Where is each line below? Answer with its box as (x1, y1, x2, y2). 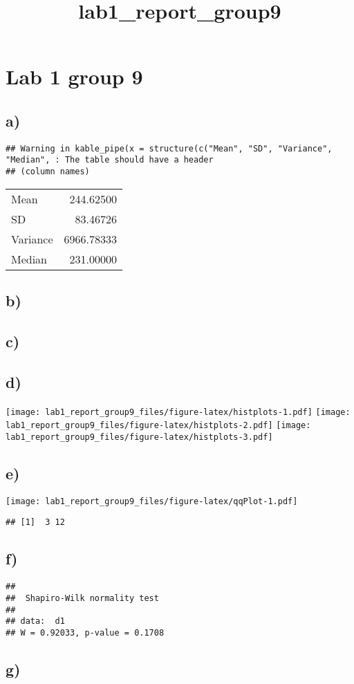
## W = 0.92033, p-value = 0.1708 (6, 627, 165, 638)
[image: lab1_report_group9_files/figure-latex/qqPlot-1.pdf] (6, 496, 298, 506)
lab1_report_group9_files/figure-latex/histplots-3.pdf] (6, 432, 273, 442)
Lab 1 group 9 (6, 62, 143, 91)
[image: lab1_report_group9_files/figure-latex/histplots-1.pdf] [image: (6, 407, 351, 417)
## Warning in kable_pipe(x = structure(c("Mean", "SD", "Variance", (6, 143, 333, 154)
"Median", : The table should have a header (6, 155, 214, 165)
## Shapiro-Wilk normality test (6, 593, 159, 603)
